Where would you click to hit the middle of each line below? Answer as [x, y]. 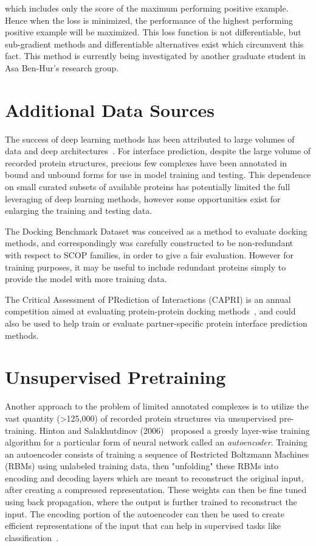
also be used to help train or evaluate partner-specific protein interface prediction [156, 323]
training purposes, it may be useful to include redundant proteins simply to [146, 267]
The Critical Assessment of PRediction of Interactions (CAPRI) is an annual [148, 299]
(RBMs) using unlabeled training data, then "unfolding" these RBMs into [142, 466]
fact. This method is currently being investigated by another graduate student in [155, 56]
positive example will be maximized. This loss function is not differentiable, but [153, 32]
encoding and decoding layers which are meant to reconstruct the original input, [154, 477]
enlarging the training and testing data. [79, 211]
